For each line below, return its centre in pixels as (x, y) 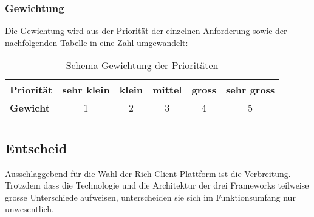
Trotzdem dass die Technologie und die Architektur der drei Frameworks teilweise (157, 185)
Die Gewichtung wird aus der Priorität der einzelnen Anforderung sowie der (146, 31)
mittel (167, 90)
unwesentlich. (29, 209)
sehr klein (86, 90)
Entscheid (36, 148)
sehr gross (251, 90)
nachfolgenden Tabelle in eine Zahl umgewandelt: (97, 42)
